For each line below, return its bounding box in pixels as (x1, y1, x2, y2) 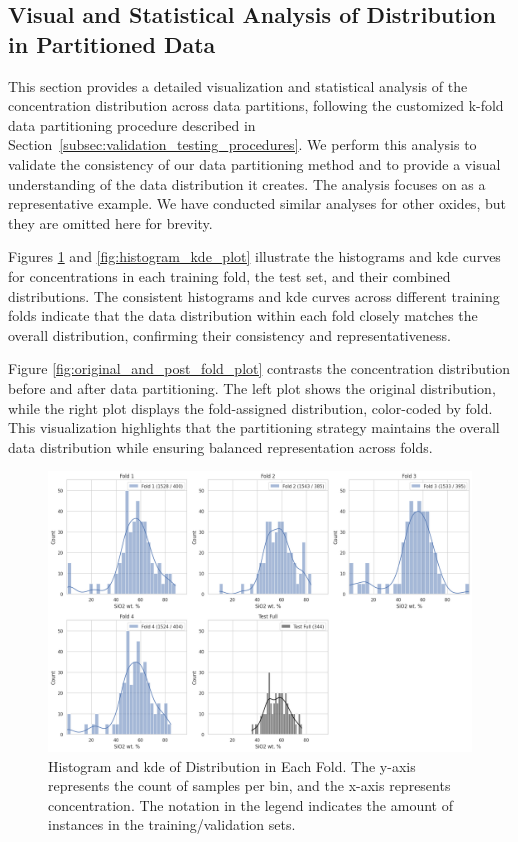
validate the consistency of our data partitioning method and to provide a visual (8, 153, 501, 174)
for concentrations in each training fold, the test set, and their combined (8, 265, 451, 286)
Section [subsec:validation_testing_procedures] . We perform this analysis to (8, 134, 477, 155)
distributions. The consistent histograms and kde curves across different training (8, 285, 500, 306)
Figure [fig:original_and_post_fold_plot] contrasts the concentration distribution (8, 358, 511, 379)
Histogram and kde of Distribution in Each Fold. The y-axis (48, 755, 416, 776)
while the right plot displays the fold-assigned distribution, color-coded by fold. (8, 397, 493, 418)
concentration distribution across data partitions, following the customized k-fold (8, 95, 504, 116)
